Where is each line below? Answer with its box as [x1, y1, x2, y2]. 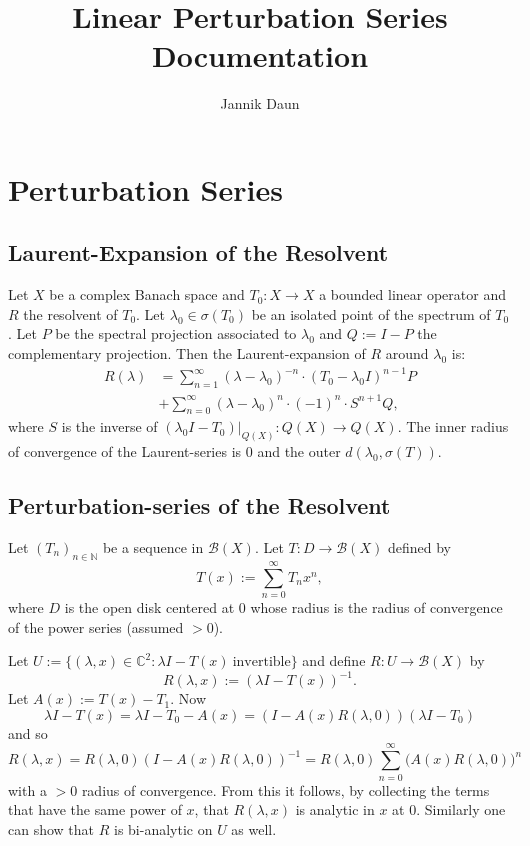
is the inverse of [61, 416, 158, 437]
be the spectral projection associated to [55, 323, 297, 344]
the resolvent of [23, 303, 118, 324]
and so [8, 722, 48, 743]
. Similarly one [416, 799, 506, 820]
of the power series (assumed [8, 616, 184, 637]
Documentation [151, 35, 369, 76]
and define [302, 650, 366, 671]
